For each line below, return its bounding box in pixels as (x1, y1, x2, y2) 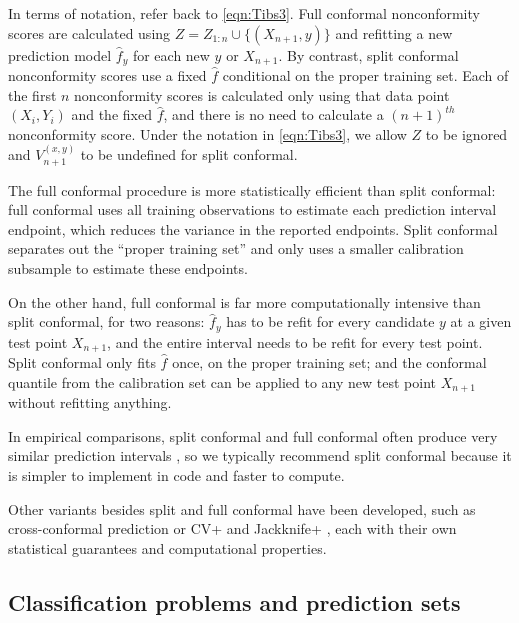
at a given (450, 311, 512, 332)
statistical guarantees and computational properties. (8, 537, 327, 558)
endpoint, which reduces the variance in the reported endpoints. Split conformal (8, 218, 498, 239)
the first (8, 84, 57, 105)
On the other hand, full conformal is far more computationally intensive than (8, 291, 481, 312)
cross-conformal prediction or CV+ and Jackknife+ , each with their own (8, 518, 457, 539)
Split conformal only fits (8, 352, 156, 373)
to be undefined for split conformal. (80, 144, 298, 165)
